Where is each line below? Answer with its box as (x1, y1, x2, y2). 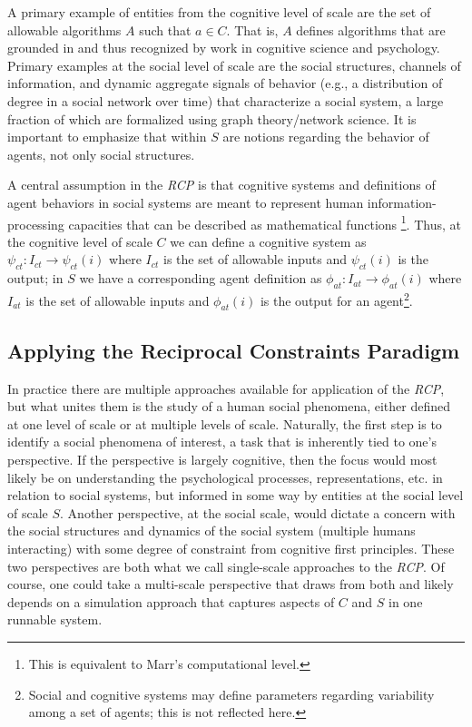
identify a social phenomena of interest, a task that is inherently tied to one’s (7, 432, 437, 451)
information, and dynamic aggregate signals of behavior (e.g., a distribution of (7, 74, 443, 93)
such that (139, 20, 192, 39)
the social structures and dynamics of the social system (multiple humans (7, 521, 416, 540)
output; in (7, 269, 64, 288)
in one (388, 592, 423, 611)
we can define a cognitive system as (170, 231, 367, 251)
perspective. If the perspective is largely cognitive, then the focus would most (7, 450, 438, 468)
